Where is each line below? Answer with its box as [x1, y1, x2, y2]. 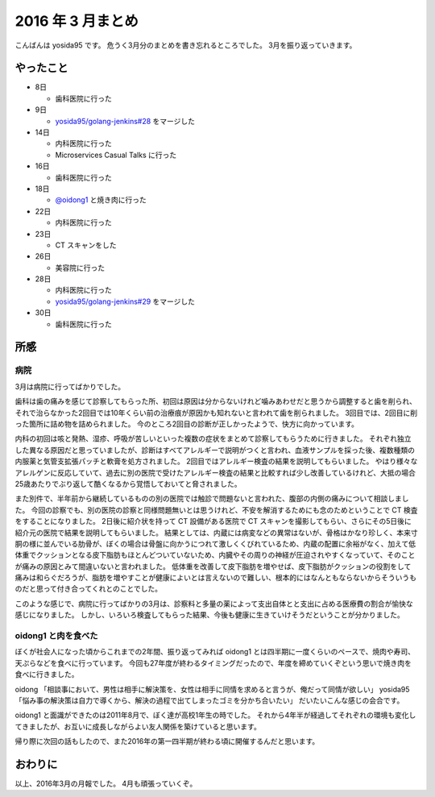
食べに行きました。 [14, 670, 79, 679]
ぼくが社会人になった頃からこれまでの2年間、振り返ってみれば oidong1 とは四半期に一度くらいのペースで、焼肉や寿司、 [14, 647, 415, 657]
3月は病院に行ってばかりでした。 [14, 381, 125, 391]
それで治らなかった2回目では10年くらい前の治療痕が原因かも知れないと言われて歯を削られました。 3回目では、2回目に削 [14, 408, 418, 417]
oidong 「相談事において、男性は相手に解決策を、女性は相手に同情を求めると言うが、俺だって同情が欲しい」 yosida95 [14, 684, 410, 694]
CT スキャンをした [55, 240, 117, 250]
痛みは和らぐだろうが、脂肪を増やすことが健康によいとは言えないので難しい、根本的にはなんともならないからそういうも [14, 573, 416, 583]
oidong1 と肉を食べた [14, 630, 98, 641]
